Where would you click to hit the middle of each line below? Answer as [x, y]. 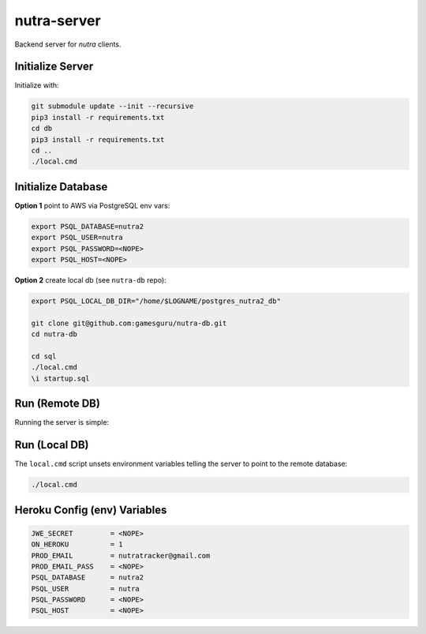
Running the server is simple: [62, 422]
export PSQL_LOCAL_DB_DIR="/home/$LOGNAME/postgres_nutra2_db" [156, 301]
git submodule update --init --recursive [112, 106]
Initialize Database [61, 187]
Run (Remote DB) [57, 404]
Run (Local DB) [52, 445]
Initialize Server [54, 67]
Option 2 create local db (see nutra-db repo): [91, 280]
